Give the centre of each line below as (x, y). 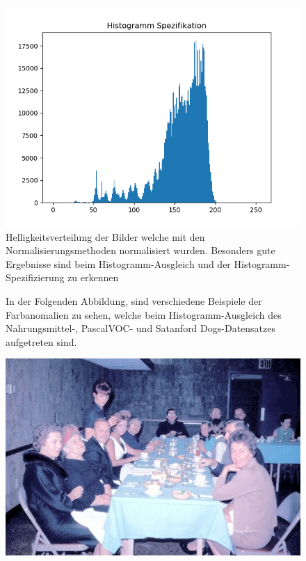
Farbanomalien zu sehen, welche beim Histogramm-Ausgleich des (144, 314)
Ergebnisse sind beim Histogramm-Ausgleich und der (118, 263)
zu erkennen (93, 277)
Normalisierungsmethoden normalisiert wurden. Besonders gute (140, 250)
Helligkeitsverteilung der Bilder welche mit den (105, 236)
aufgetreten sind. (41, 341)
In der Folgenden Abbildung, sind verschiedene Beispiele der (134, 300)
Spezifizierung (35, 277)
